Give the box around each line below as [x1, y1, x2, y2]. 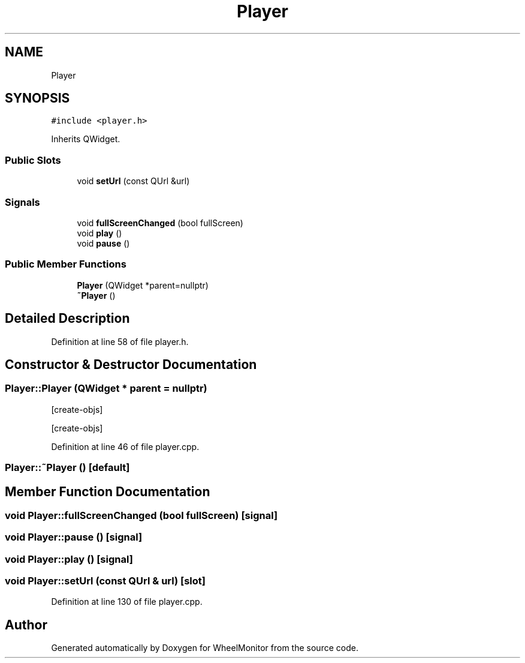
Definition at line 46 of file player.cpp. [51, 441, 200, 452]
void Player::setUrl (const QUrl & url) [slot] [5, 575, 206, 587]
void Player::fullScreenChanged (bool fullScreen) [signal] [5, 509, 278, 521]
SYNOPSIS [5, 91, 70, 106]
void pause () [77, 238, 130, 248]
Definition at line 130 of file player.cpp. [51, 596, 203, 607]
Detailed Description [5, 311, 130, 326]
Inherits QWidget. [51, 134, 120, 145]
